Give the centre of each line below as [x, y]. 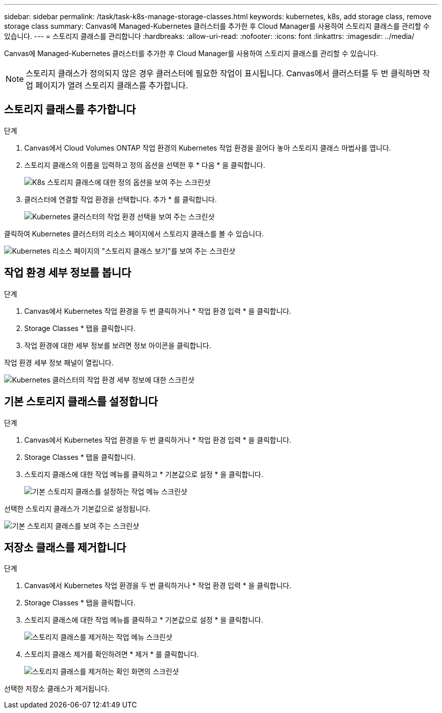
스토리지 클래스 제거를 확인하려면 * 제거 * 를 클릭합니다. [112, 654]
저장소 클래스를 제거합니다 [65, 547]
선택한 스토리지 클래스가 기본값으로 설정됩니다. [77, 508]
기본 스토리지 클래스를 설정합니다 [81, 402]
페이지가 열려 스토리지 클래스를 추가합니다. [112, 85]
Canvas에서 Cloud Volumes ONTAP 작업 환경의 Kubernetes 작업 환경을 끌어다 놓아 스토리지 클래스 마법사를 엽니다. [208, 148]
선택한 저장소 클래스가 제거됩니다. [57, 689]
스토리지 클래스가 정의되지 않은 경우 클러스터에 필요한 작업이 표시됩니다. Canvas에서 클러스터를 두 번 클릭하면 [223, 73]
